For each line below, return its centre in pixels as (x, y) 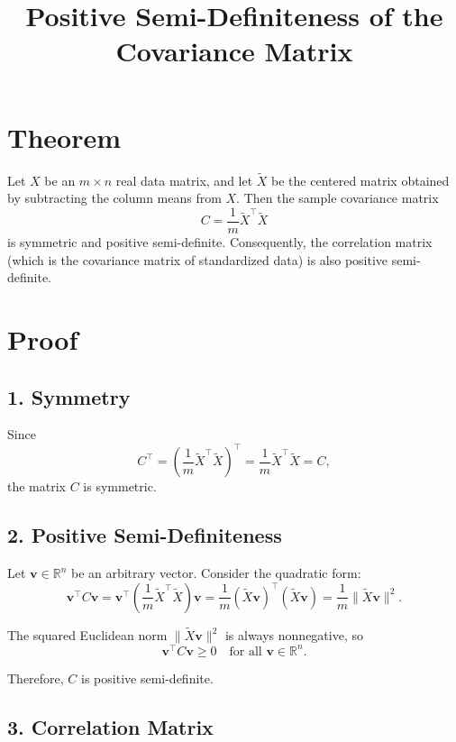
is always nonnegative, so (294, 635)
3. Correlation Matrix (110, 726)
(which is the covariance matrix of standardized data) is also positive (198, 259)
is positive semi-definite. (147, 678)
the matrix (36, 486)
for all (246, 651)
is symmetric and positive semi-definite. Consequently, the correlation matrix (220, 241)
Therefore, (36, 678)
